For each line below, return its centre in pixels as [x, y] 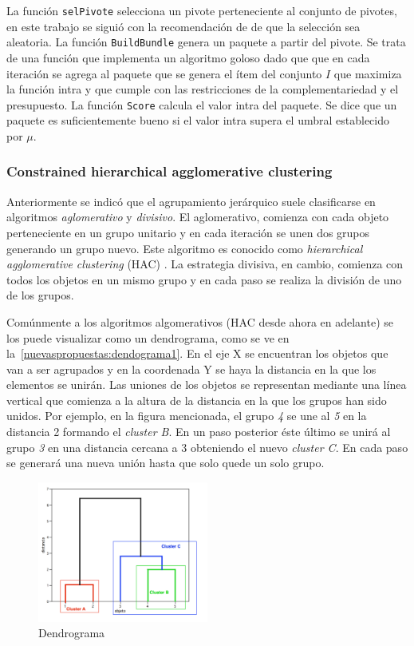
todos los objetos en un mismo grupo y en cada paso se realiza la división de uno [204, 279]
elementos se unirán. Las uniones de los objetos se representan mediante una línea [207, 384]
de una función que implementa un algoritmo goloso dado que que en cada [188, 57]
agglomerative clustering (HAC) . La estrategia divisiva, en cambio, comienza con [205, 264]
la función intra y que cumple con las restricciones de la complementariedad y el [203, 89]
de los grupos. [40, 295]
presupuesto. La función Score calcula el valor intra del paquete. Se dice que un [202, 104]
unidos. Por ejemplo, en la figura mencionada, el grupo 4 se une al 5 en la [187, 416]
